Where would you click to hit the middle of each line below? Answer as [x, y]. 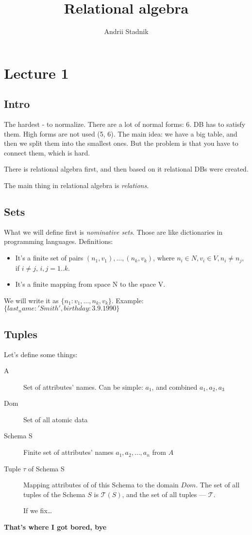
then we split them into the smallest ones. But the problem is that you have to [121, 143]
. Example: [127, 300]
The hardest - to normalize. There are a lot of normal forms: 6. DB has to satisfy [125, 124]
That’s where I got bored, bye [55, 527]
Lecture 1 [36, 73]
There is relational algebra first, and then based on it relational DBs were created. [126, 169]
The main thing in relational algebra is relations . [76, 185]
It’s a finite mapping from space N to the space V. [90, 284]
